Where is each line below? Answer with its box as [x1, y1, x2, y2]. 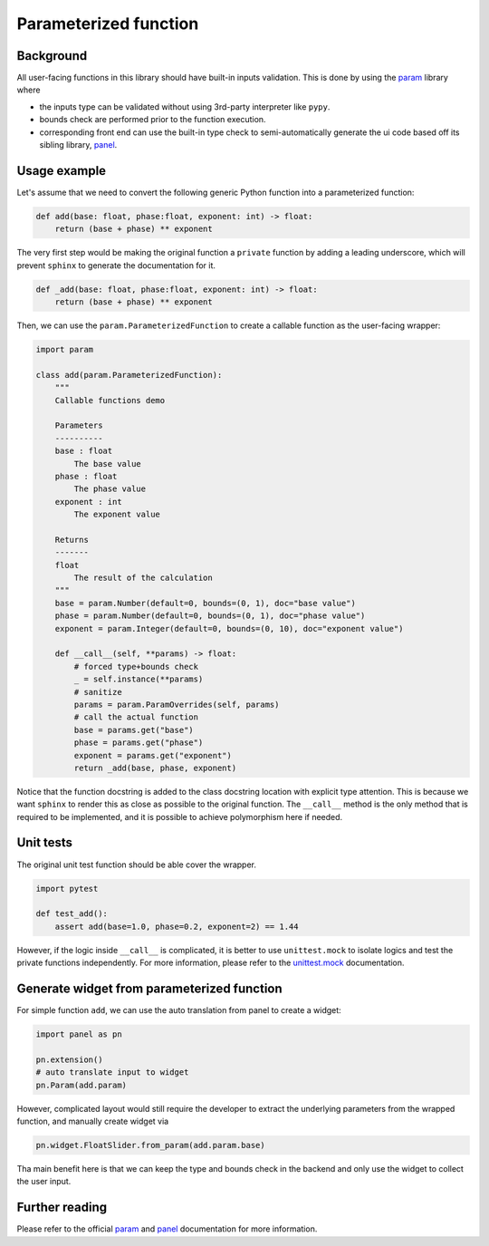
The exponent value [73, 509, 160, 520]
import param [35, 344, 94, 355]
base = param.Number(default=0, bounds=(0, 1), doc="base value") [54, 598, 357, 608]
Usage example [16, 163, 107, 179]
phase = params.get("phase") [73, 738, 204, 748]
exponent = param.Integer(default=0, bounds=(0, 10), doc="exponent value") [54, 623, 404, 633]
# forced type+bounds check [73, 662, 199, 671]
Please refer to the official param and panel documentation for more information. [16, 1223, 318, 1234]
